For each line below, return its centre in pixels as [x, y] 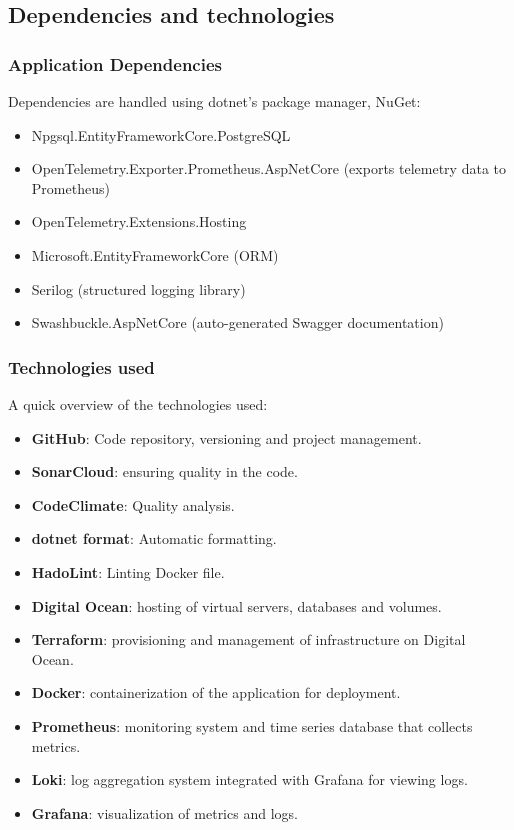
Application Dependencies [115, 63]
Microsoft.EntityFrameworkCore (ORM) [155, 254]
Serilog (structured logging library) [138, 288]
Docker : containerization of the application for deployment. [216, 692]
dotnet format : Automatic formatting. [154, 538]
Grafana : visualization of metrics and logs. [164, 812]
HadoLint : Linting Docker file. [128, 571]
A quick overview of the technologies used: [138, 403]
